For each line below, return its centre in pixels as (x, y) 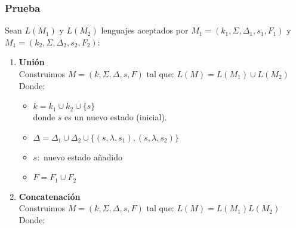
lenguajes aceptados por (145, 30)
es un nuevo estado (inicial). (116, 117)
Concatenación (50, 196)
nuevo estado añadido (83, 156)
